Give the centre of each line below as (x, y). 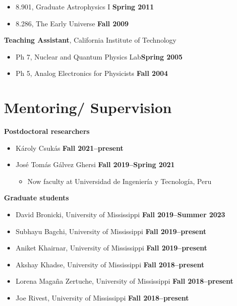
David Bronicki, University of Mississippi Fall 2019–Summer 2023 (120, 214)
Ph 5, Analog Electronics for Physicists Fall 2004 (92, 73)
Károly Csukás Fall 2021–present (69, 148)
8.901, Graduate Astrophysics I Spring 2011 (85, 6)
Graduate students (36, 198)
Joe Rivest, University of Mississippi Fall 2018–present (102, 298)
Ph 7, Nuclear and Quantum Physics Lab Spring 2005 (99, 56)
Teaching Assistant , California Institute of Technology (90, 40)
